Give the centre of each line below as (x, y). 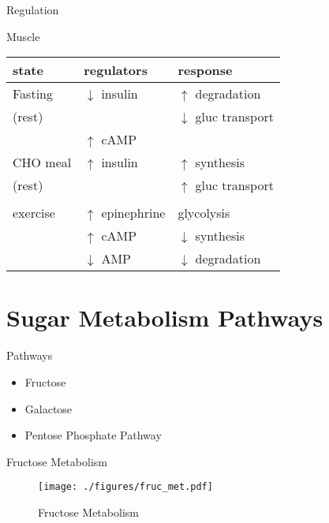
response (205, 70)
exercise (34, 213)
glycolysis (204, 213)
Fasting (33, 94)
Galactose (49, 408)
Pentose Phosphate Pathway (93, 435)
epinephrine (133, 213)
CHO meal (42, 163)
